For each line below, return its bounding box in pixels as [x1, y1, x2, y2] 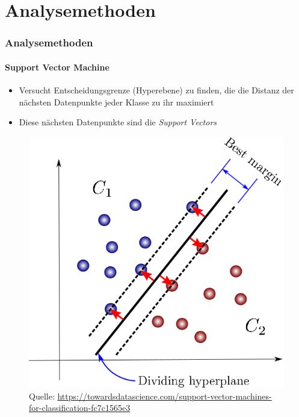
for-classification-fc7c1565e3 [29, 401, 131, 414]
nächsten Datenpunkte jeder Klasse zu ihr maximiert [19, 95, 214, 108]
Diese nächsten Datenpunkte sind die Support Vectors [19, 116, 217, 128]
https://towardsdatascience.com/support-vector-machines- [57, 389, 272, 402]
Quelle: [29, 389, 55, 402]
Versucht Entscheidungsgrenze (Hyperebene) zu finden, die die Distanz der [19, 84, 294, 96]
